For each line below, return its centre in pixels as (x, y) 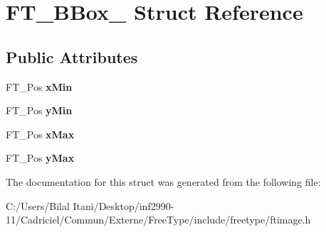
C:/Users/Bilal (38, 205)
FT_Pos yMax (40, 158)
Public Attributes (72, 56)
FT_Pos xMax (40, 134)
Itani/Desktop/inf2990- (123, 205)
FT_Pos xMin (39, 86)
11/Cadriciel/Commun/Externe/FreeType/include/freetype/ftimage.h (158, 220)
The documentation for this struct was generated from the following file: (163, 181)
